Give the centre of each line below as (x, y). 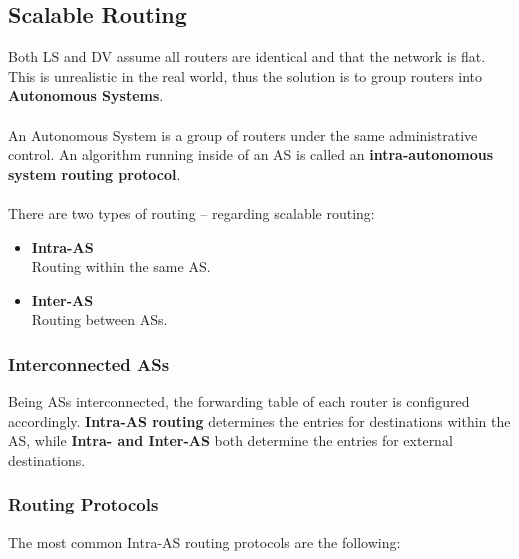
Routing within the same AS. (121, 266)
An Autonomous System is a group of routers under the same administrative (243, 134)
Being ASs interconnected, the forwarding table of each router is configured (239, 401)
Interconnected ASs (89, 363)
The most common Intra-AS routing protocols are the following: (204, 541)
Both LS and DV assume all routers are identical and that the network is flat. (247, 56)
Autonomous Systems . (86, 95)
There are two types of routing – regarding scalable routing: (191, 212)
